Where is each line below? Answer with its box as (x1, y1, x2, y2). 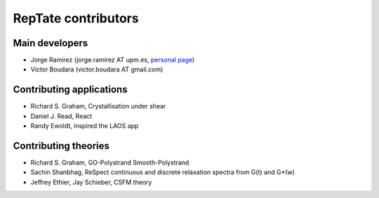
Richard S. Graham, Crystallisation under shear (30, 102, 166, 111)
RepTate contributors (13, 10, 140, 26)
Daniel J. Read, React (30, 112, 93, 120)
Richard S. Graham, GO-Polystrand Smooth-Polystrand (30, 158, 189, 167)
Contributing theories (13, 140, 110, 152)
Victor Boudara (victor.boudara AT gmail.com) (30, 65, 164, 73)
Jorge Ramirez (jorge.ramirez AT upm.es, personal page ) (30, 56, 195, 64)
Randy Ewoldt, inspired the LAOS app (30, 122, 139, 130)
